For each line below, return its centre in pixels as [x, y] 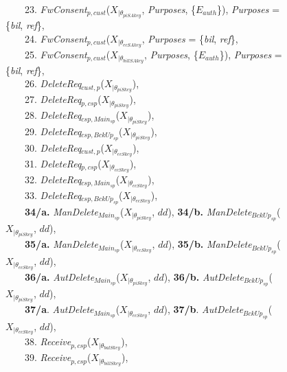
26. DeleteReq [53, 83]
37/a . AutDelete [59, 309]
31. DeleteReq [53, 163]
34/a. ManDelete [61, 211]
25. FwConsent [56, 54]
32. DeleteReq [53, 179]
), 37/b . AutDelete [204, 309]
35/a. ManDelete [61, 244]
